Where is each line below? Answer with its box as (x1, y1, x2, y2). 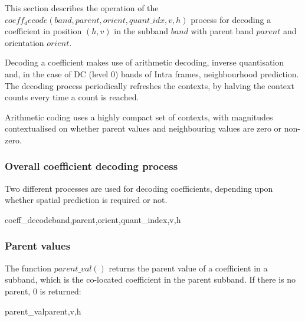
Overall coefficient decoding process (5, 159, 178, 173)
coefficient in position (5, 25, 82, 37)
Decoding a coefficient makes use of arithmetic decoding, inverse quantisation (5, 56, 284, 68)
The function (5, 261, 51, 274)
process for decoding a (191, 13, 271, 25)
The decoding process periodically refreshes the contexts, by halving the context (5, 79, 294, 91)
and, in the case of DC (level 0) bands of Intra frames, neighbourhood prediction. (5, 67, 299, 80)
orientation (5, 36, 44, 48)
